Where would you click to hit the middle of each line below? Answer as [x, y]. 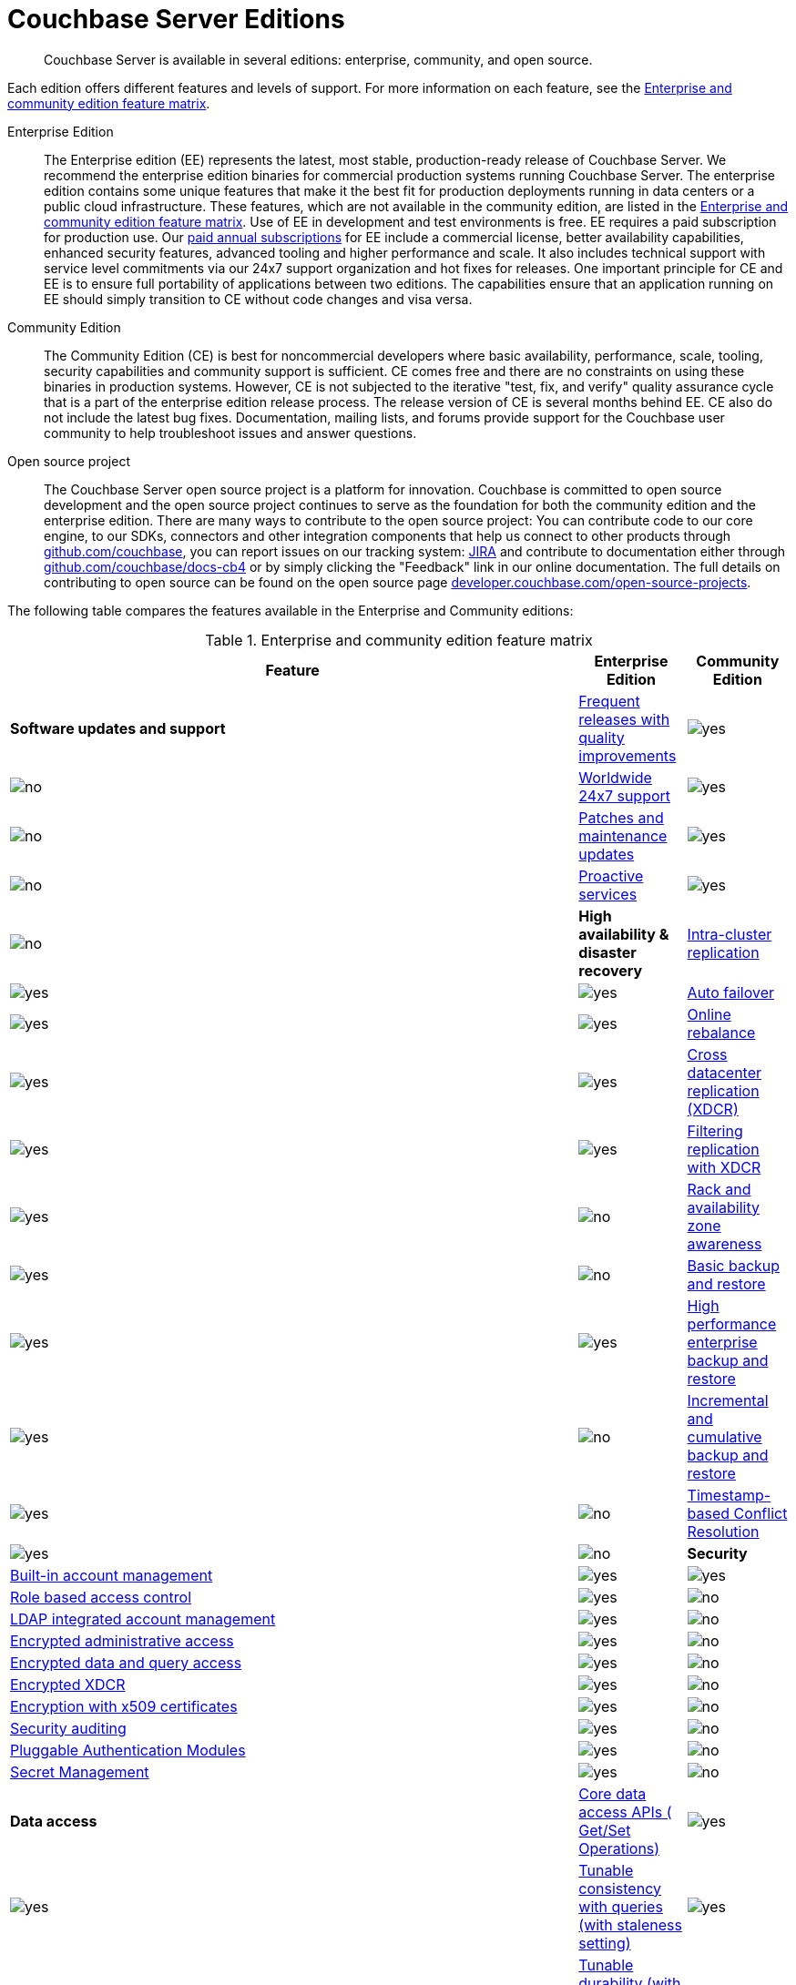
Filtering [715, 1130]
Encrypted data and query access [126, 1662]
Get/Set [605, 1830]
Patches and [621, 817]
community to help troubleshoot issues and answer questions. [230, 433]
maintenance [623, 835]
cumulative [725, 1436]
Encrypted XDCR [68, 1684]
